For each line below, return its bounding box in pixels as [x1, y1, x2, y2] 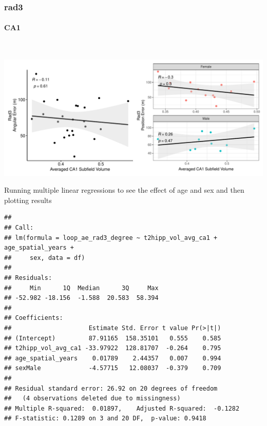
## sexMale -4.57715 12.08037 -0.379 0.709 [4, 364, 221, 372]
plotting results [4, 194, 52, 205]
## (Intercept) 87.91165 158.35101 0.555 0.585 [4, 334, 221, 342]
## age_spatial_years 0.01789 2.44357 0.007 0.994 [4, 354, 221, 362]
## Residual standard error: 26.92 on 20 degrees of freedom [4, 384, 218, 392]
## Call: [4, 224, 34, 232]
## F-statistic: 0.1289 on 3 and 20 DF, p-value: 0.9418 [4, 415, 206, 422]
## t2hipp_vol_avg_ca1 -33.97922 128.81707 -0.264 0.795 [4, 344, 221, 352]
